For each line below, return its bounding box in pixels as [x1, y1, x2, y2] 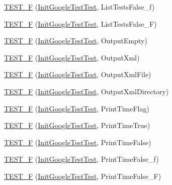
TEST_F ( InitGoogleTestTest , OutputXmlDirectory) [4, 86, 169, 96]
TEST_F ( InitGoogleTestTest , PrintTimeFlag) [4, 103, 149, 113]
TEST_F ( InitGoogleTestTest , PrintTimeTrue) [4, 120, 150, 131]
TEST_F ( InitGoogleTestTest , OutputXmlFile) [4, 69, 151, 80]
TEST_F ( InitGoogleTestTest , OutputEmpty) [4, 35, 147, 46]
